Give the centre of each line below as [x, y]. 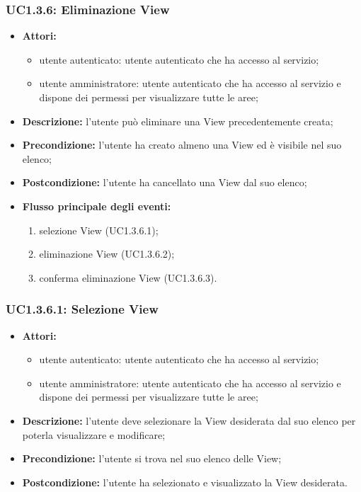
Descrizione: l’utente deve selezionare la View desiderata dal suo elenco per [189, 420]
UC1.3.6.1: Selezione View [82, 309]
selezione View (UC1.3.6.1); [99, 230]
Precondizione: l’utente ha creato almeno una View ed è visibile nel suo [182, 145]
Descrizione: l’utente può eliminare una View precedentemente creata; [178, 121]
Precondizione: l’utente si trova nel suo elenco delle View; [152, 458]
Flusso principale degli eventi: [97, 206]
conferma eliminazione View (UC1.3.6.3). [128, 277]
